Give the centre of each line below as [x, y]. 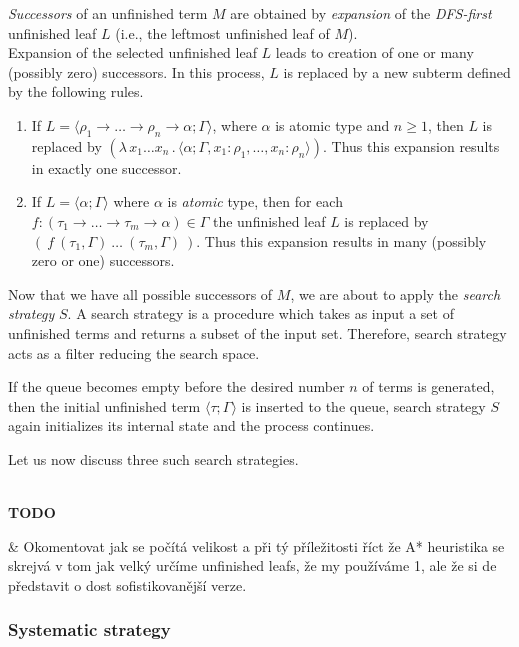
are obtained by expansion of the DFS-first [361, 13]
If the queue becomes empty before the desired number [176, 386]
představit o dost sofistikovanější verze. [127, 584]
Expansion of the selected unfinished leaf [132, 52]
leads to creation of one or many [374, 52]
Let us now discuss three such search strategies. [153, 458]
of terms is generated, [428, 386]
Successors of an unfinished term [108, 13]
